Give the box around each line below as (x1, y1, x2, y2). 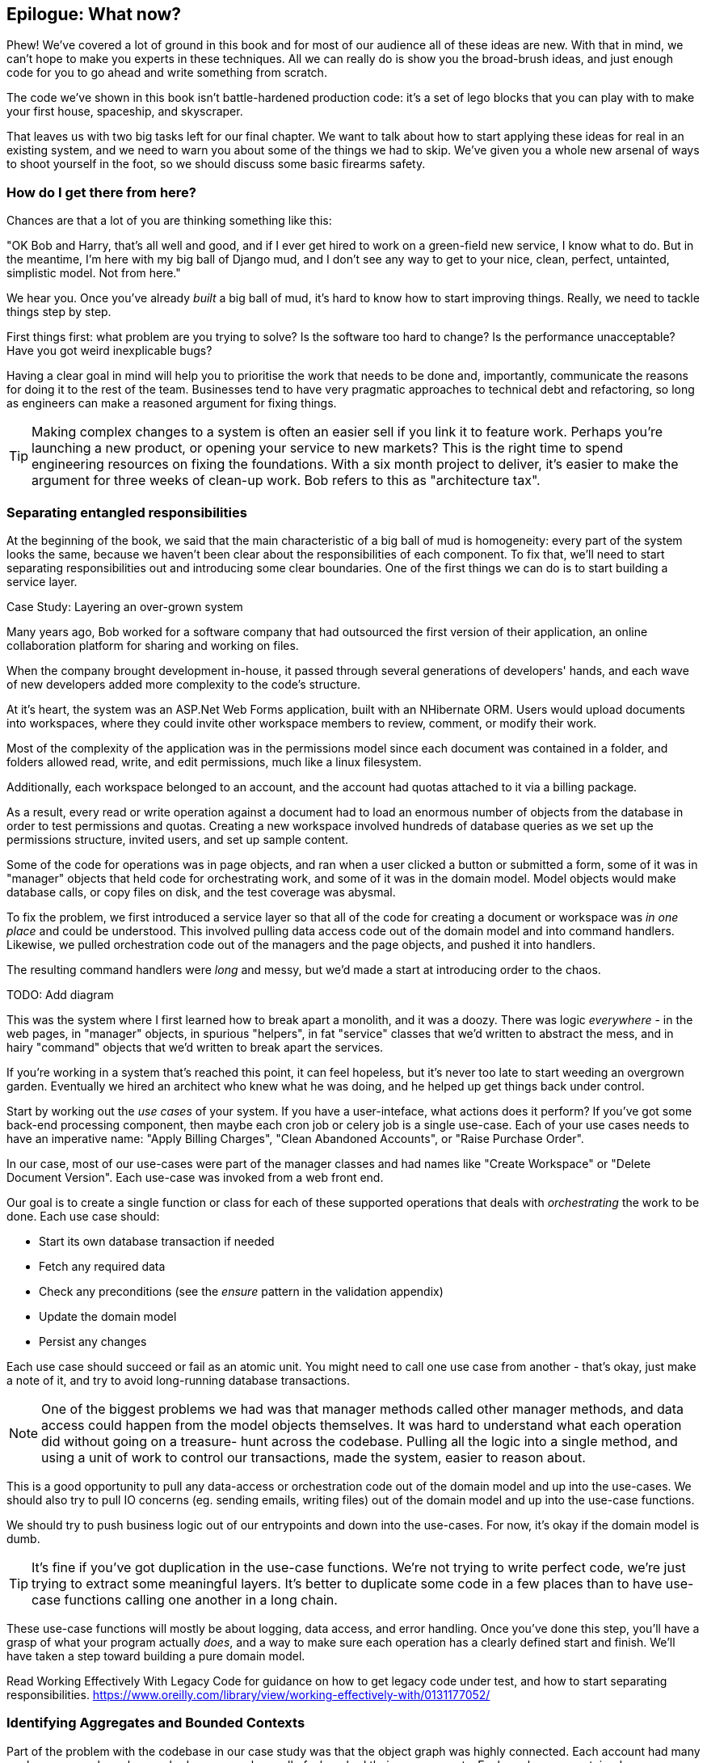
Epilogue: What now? (6, 4, 182, 24)
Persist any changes (39, 1334, 147, 1348)
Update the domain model (39, 1309, 177, 1323)
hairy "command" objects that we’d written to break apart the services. (6, 1040, 384, 1054)
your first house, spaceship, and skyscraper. (6, 104, 243, 119)
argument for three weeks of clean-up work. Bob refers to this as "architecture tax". (32, 472, 541, 489)
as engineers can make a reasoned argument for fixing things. (6, 396, 337, 411)
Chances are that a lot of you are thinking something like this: (6, 213, 332, 228)
